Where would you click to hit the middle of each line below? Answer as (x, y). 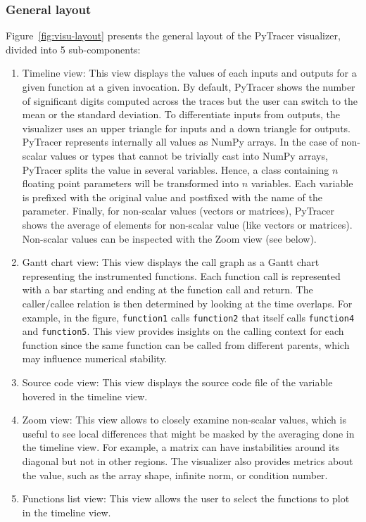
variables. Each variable (302, 183)
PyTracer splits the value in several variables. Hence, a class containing (176, 169)
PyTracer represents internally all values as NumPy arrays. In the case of (180, 142)
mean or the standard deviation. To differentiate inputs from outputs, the (181, 114)
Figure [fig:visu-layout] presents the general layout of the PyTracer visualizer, (173, 36)
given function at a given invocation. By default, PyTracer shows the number (189, 87)
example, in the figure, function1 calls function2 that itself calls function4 (188, 317)
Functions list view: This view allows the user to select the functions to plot (186, 498)
